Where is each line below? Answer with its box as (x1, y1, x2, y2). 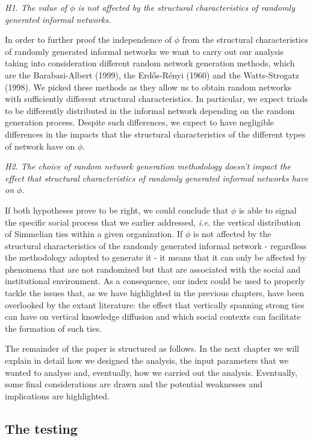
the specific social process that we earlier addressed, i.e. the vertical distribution (5, 215, 301, 228)
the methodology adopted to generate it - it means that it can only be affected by (5, 251, 306, 264)
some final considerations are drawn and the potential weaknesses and (5, 378, 262, 390)
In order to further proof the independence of (5, 33, 172, 46)
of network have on (5, 139, 75, 152)
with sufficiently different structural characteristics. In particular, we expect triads (5, 92, 308, 105)
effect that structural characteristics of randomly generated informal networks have (5, 171, 308, 184)
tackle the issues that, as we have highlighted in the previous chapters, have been (5, 287, 305, 299)
